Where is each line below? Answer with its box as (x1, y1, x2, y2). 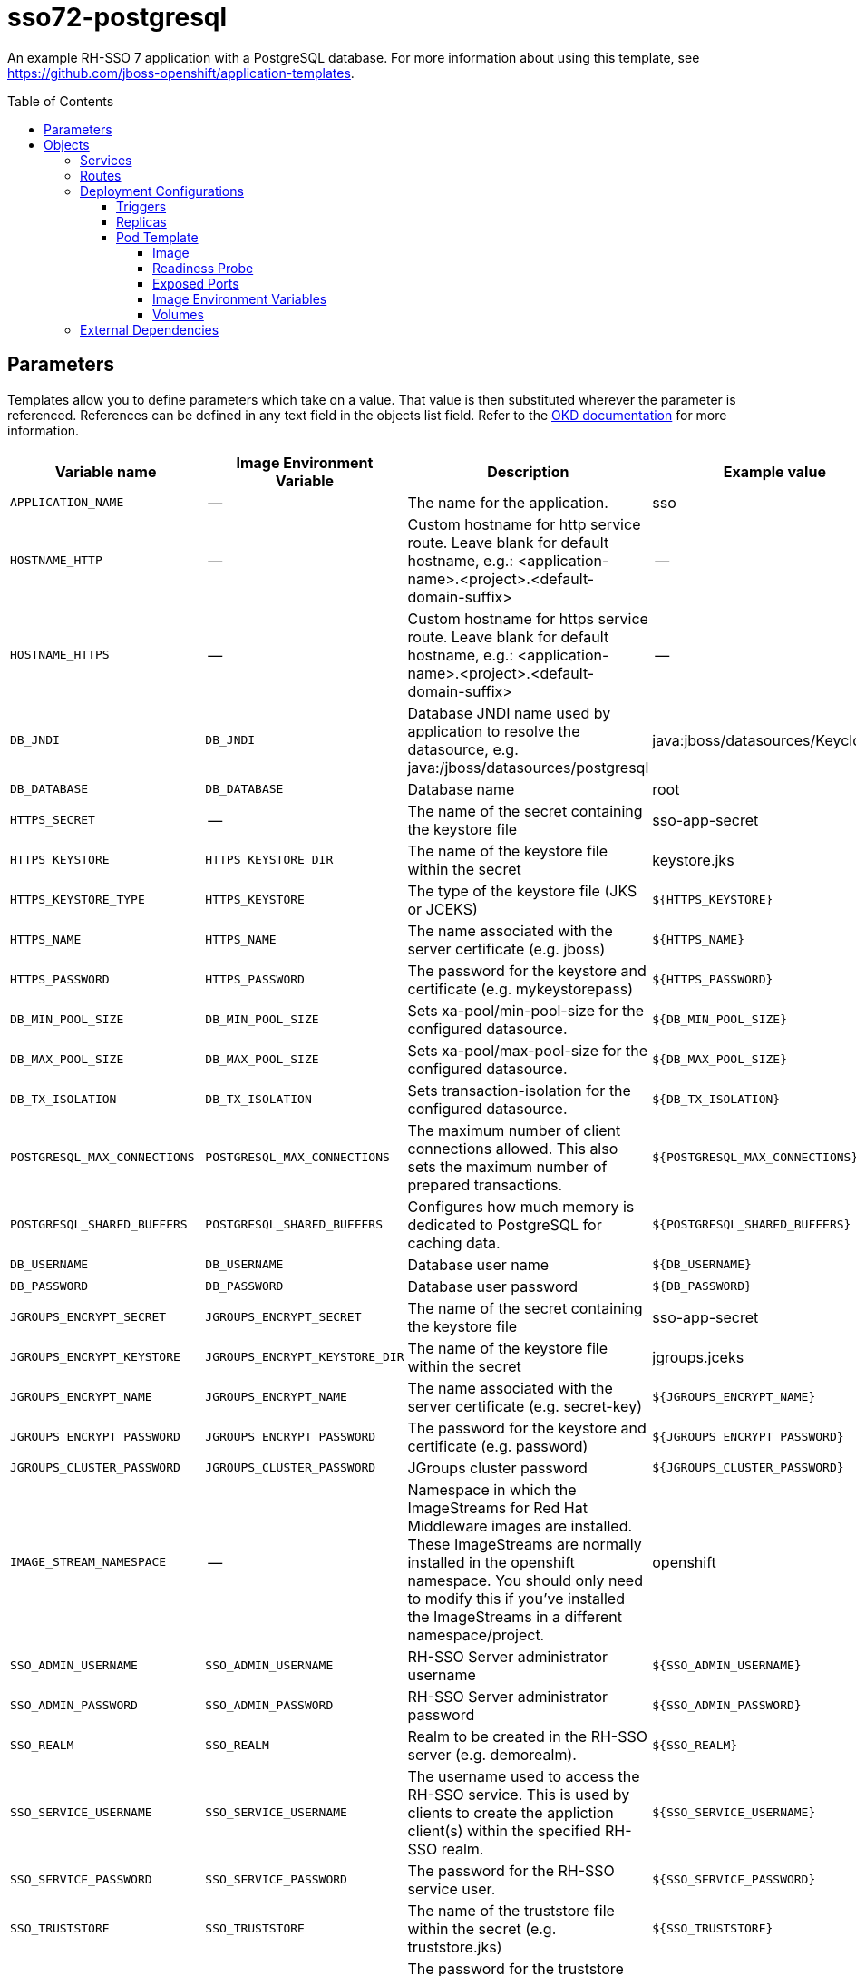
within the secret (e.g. (407, 1919, 557, 1938)
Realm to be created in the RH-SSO (407, 1727, 647, 1746)
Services (80, 152, 132, 168)
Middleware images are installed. (407, 1516, 633, 1535)
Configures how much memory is (407, 1197, 635, 1216)
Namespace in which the (407, 1480, 577, 1499)
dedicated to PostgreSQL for (407, 1215, 602, 1234)
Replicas (116, 213, 167, 230)
